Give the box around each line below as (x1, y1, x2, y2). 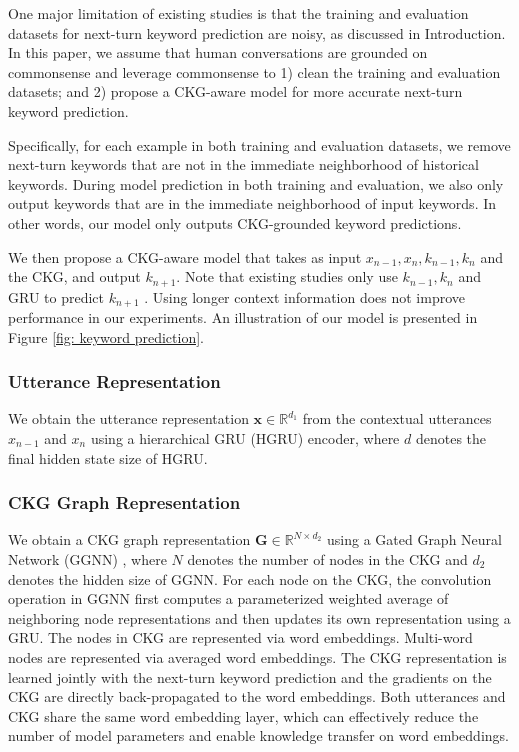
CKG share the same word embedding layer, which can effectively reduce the (8, 705, 479, 726)
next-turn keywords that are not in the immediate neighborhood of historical (8, 154, 479, 175)
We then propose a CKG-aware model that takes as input (8, 246, 362, 267)
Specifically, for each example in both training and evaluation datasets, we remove (8, 134, 511, 155)
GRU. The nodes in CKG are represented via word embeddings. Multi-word (8, 627, 473, 648)
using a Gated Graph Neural (326, 529, 502, 550)
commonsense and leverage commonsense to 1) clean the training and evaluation (8, 61, 501, 82)
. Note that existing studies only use (176, 266, 398, 287)
